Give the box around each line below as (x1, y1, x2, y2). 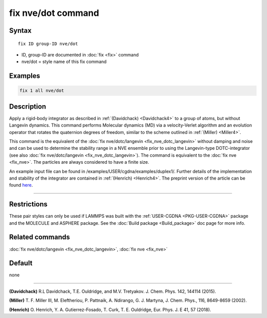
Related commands (9, 233, 70, 242)
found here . (9, 182, 33, 188)
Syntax (9, 26, 32, 35)
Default (9, 259, 33, 267)
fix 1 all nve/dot (19, 88, 64, 94)
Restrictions (9, 200, 48, 208)
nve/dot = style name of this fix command (21, 59, 107, 64)
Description (9, 102, 46, 111)
